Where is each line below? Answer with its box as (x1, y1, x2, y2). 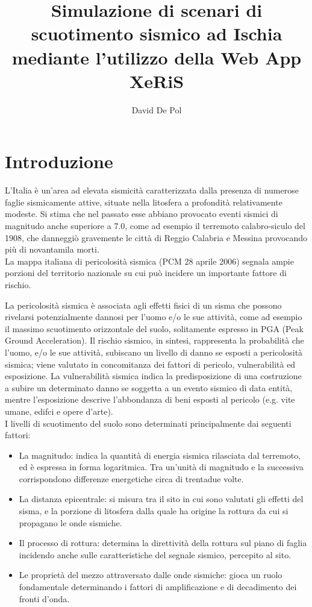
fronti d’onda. (19, 592, 70, 605)
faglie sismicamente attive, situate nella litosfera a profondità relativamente (5, 195, 282, 208)
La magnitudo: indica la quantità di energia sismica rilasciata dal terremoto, (19, 448, 301, 461)
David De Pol (131, 103, 182, 116)
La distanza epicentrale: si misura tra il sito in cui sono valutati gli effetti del (19, 492, 304, 505)
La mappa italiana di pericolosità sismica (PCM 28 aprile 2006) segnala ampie (5, 254, 294, 267)
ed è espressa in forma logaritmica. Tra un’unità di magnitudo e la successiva (19, 461, 304, 473)
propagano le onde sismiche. (19, 516, 122, 529)
